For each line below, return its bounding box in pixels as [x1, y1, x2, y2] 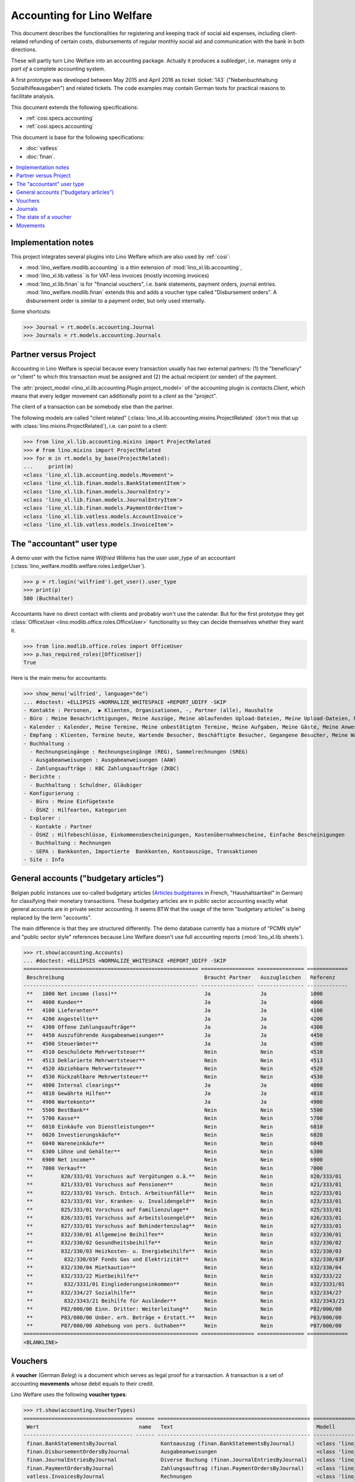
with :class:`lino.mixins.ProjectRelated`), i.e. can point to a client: [11, 423, 168, 430]
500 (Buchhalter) [23, 595, 74, 602]
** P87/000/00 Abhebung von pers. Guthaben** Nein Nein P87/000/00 [27, 1323, 342, 1329]
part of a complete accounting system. [11, 65, 106, 72]
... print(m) [23, 463, 74, 470]
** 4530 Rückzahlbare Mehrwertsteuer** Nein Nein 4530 [27, 1074, 323, 1080]
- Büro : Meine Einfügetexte [30, 798, 115, 805]
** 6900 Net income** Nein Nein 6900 [27, 1157, 323, 1163]
